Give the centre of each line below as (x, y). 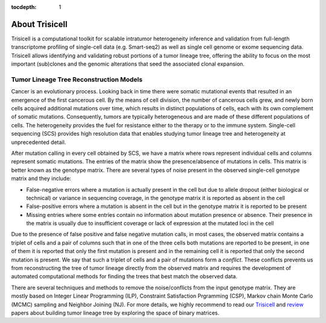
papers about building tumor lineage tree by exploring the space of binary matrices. (115, 313)
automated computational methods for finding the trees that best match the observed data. (124, 277)
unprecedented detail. (39, 142)
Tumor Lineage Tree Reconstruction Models (77, 80)
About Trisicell (39, 24)
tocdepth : (24, 7)
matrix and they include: (41, 178)
